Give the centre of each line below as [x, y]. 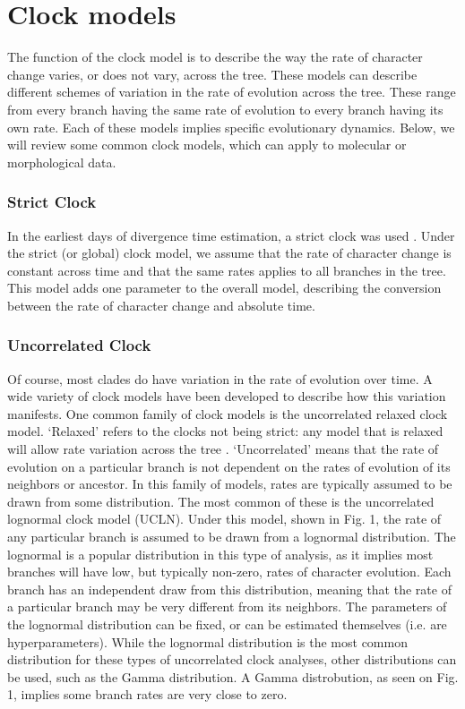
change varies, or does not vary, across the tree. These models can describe [212, 74]
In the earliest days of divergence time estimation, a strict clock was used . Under [231, 235]
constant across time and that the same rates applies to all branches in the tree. [227, 270]
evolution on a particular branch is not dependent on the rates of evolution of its [229, 466]
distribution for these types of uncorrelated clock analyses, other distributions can [232, 659]
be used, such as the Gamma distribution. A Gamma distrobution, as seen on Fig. [233, 676]
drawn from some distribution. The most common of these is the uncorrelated [221, 501]
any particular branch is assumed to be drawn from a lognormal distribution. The [232, 537]
